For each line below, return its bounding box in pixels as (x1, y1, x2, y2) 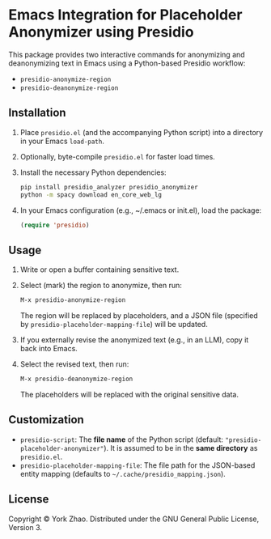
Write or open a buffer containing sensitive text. (19, 265, 180, 274)
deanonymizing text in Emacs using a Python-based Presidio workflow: (8, 58, 246, 68)
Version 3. (8, 522, 43, 532)
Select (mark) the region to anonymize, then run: (19, 281, 182, 291)
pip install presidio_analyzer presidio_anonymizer (19, 183, 198, 191)
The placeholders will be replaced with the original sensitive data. (19, 389, 239, 399)
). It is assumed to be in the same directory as (104, 443, 258, 452)
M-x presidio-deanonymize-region (19, 375, 133, 384)
